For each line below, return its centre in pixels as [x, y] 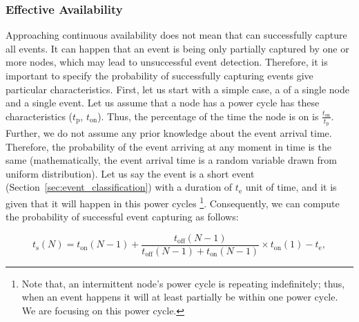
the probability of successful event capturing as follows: [122, 217]
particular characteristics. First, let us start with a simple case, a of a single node [178, 89]
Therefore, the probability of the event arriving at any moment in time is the [168, 146]
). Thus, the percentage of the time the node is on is [208, 116]
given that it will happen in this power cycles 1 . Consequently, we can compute [173, 202]
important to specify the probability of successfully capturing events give [159, 75]
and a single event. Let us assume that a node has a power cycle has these [163, 103]
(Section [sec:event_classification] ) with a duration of [119, 187]
